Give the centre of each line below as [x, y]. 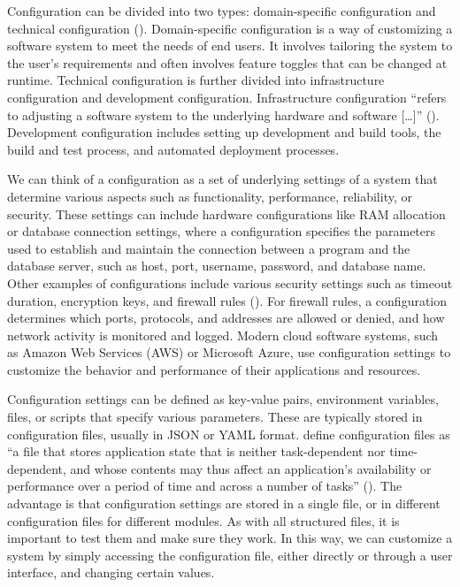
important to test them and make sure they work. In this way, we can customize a [230, 538]
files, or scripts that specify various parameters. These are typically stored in [215, 417]
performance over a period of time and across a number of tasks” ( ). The [205, 486]
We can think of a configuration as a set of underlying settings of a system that [222, 179]
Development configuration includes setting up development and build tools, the [224, 132]
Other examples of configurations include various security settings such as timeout [230, 282]
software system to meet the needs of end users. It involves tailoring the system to [230, 46]
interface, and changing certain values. [111, 572]
